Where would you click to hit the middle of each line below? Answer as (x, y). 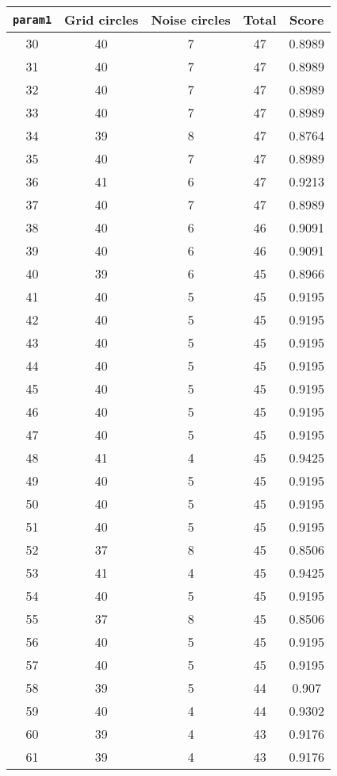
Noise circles (191, 19)
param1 (33, 19)
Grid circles (101, 19)
